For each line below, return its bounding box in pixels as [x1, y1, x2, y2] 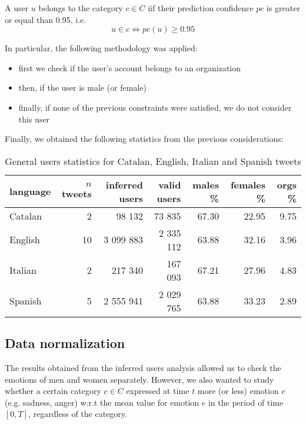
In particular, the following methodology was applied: [5, 42, 198, 54]
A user [5, 2, 29, 14]
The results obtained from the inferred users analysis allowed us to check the [5, 361, 281, 373]
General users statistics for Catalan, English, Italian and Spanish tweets [5, 154, 301, 168]
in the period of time [208, 396, 284, 408]
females [230, 177, 265, 191]
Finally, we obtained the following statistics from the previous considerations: [5, 132, 284, 145]
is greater [267, 2, 300, 14]
